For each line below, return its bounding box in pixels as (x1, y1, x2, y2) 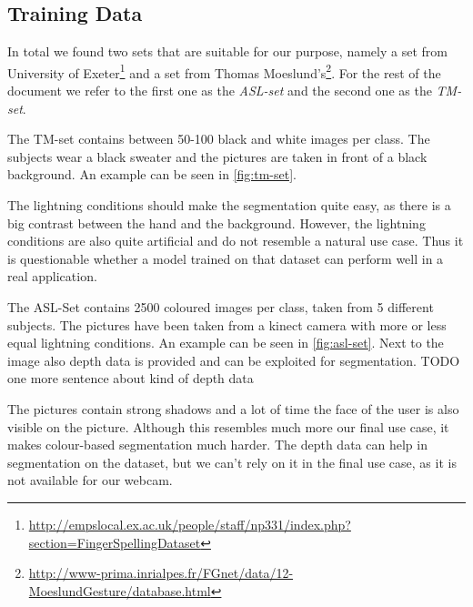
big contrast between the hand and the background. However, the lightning (7, 213, 426, 232)
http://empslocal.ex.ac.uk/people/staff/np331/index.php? (28, 514, 351, 533)
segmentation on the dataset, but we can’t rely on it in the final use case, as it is (7, 452, 457, 471)
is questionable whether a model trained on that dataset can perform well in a (7, 248, 444, 268)
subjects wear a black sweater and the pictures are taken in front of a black (7, 147, 428, 166)
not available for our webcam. (7, 470, 173, 490)
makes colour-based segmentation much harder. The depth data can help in (7, 435, 428, 454)
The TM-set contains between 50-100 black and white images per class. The (7, 129, 430, 148)
